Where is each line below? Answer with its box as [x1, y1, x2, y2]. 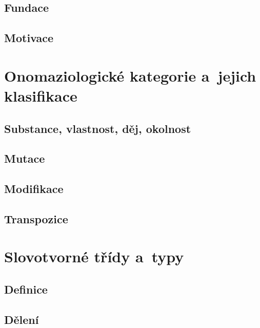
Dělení [4, 311, 39, 327]
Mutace [4, 150, 45, 166]
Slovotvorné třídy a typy [4, 246, 184, 267]
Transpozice [4, 210, 68, 226]
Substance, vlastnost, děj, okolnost [4, 120, 191, 136]
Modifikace [4, 181, 64, 197]
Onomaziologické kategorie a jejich [4, 65, 256, 86]
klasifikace [4, 85, 77, 106]
